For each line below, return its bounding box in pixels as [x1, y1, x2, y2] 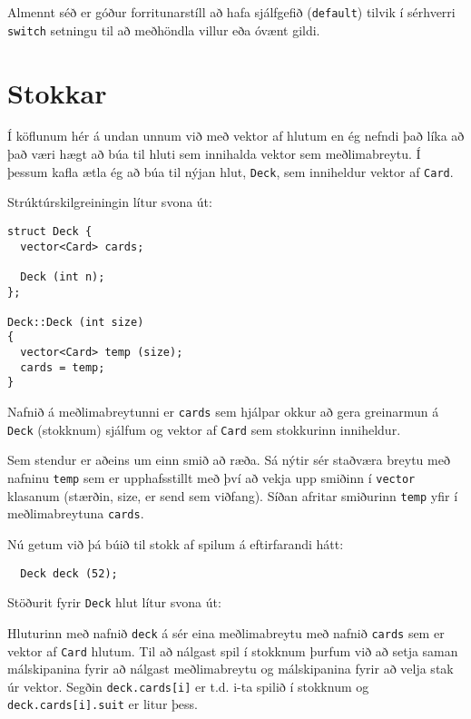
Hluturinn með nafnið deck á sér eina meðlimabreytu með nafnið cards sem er [7, 623, 445, 642]
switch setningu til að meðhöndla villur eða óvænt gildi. [7, 20, 320, 39]
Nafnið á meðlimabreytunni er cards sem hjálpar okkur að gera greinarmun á [7, 402, 439, 421]
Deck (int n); [20, 270, 105, 283]
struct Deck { [7, 224, 93, 238]
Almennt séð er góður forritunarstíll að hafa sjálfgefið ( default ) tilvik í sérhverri [7, 3, 456, 21]
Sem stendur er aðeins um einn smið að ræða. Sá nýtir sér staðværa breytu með [7, 450, 450, 469]
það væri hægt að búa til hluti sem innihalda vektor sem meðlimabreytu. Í [7, 144, 421, 163]
